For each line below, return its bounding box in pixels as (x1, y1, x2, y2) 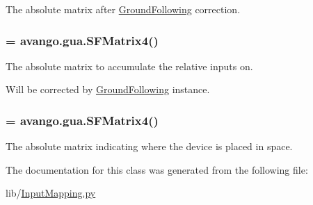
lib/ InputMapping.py (6, 186, 96, 200)
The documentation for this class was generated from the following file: (6, 162, 308, 177)
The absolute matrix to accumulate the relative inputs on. (6, 58, 253, 73)
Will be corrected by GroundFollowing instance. (6, 82, 210, 97)
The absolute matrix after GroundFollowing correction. (6, 2, 241, 16)
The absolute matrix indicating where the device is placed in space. (6, 139, 293, 154)
